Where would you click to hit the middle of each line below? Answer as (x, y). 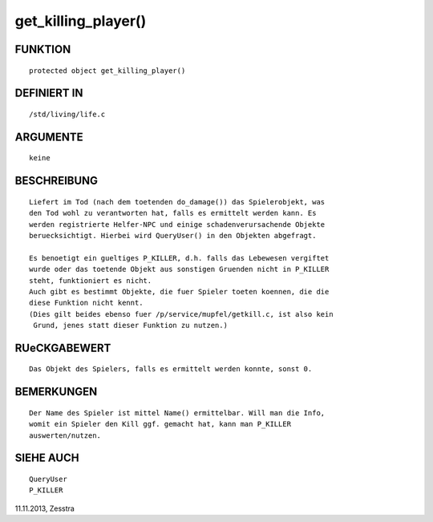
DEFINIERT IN (49, 93)
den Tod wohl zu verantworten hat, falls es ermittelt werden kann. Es (173, 213)
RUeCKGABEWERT (63, 348)
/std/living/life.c (67, 114)
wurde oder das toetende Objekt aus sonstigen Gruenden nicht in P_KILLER (179, 269)
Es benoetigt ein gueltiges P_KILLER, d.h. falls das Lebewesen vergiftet (179, 258)
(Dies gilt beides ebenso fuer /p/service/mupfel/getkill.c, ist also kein (181, 314)
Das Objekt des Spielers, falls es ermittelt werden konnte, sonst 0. (171, 369)
